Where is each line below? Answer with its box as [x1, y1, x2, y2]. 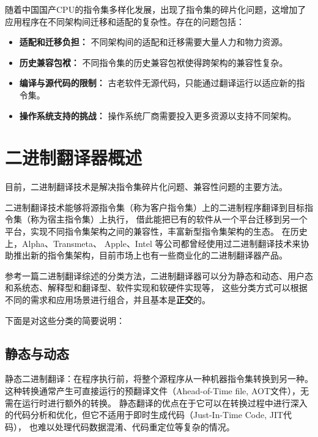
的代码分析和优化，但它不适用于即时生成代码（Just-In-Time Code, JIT [5, 408, 284, 421]
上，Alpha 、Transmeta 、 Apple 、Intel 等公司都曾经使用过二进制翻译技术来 [5, 237, 301, 249]
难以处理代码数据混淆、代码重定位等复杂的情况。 [37, 420, 235, 433]
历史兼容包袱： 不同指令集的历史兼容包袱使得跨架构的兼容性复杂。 [19, 56, 288, 68]
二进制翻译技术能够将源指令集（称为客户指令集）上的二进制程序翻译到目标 [5, 200, 305, 213]
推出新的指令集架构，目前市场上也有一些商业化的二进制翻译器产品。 [13, 249, 287, 262]
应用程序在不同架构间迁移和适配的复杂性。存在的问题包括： [5, 15, 245, 28]
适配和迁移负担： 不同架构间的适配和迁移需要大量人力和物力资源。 [19, 35, 288, 48]
